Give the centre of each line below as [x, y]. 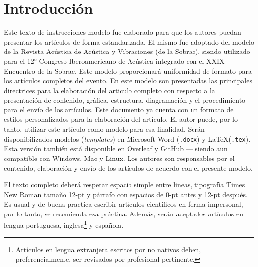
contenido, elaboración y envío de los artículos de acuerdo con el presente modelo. [128, 168]
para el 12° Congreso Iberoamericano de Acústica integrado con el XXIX [114, 61]
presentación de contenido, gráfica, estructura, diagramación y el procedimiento [125, 100]
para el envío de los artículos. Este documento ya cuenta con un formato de [119, 109]
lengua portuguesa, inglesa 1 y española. [64, 224]
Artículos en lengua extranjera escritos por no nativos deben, [108, 249]
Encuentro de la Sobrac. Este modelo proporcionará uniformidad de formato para [128, 71]
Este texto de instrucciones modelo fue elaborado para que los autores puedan [123, 32]
